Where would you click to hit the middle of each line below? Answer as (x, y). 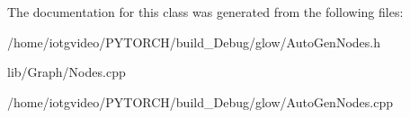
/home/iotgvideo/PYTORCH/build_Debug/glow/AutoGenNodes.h (194, 42)
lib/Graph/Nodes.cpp (67, 72)
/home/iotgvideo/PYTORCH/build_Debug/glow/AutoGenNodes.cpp (200, 101)
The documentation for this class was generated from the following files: (205, 12)
